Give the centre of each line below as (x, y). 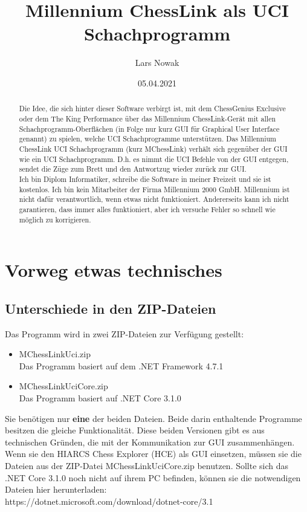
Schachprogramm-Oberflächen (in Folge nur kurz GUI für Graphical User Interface (149, 128)
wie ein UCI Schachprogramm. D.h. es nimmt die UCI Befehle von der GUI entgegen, (154, 159)
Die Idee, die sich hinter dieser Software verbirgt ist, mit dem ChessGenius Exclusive (152, 109)
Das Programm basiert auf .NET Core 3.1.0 (100, 397)
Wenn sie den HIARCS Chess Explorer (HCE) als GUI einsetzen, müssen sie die (153, 454)
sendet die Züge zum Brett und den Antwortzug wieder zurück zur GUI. (133, 169)
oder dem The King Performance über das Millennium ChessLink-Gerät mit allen (147, 118)
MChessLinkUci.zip (55, 354)
